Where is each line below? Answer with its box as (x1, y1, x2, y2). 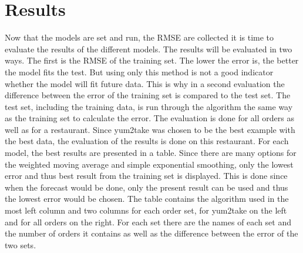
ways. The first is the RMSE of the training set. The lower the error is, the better (5, 54, 299, 66)
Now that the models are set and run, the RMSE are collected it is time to (5, 31, 274, 44)
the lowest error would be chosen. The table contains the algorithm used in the (5, 192, 289, 205)
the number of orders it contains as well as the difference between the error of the (5, 227, 298, 239)
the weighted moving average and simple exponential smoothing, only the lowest (5, 158, 294, 170)
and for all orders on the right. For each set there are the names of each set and (5, 215, 292, 228)
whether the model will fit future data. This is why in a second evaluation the (5, 77, 285, 89)
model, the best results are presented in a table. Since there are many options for (5, 147, 297, 159)
